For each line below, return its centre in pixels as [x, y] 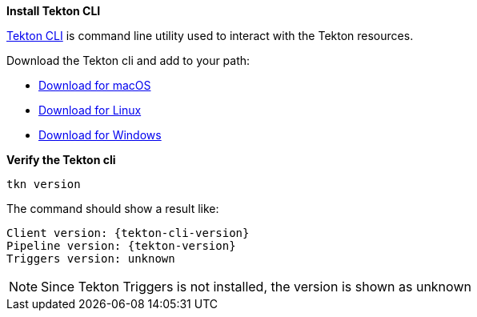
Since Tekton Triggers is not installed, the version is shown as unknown [256, 287]
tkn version [44, 184]
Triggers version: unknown [91, 259]
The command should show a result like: [113, 209]
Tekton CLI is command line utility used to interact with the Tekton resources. [210, 36]
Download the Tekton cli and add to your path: [128, 60]
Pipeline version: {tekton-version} [121, 246]
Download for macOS [95, 85]
